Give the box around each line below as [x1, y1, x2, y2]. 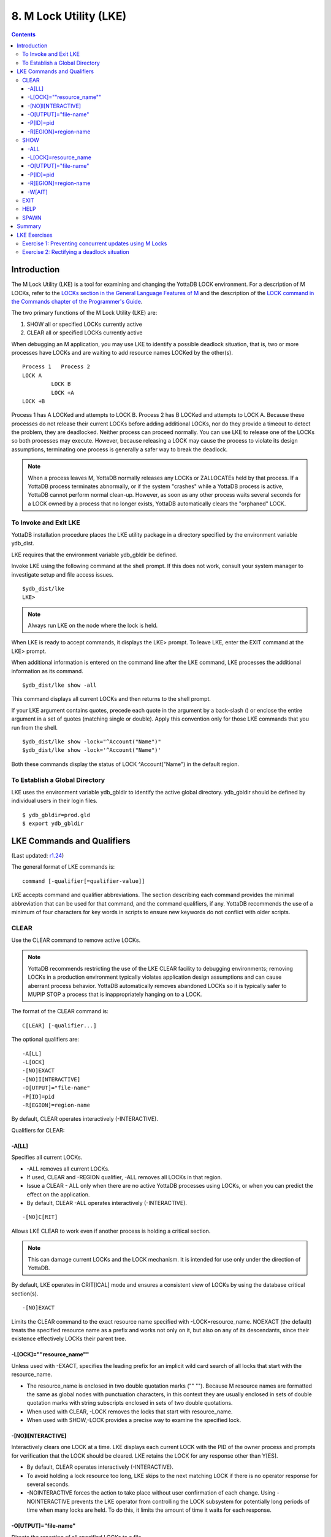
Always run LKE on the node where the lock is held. [28, 622, 158, 630]
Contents [11, 31, 36, 38]
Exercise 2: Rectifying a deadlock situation [22, 248, 130, 256]
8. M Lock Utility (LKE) [11, 9, 127, 23]
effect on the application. [26, 1190, 90, 1198]
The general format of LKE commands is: [11, 863, 115, 871]
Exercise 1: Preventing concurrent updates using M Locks [22, 240, 167, 247]
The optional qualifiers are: [11, 1036, 80, 1043]
